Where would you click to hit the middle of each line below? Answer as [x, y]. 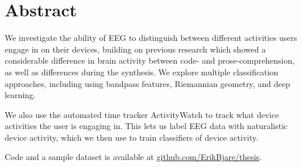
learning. [20, 95]
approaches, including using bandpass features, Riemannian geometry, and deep [147, 83]
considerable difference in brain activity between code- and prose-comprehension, [150, 60]
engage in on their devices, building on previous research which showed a [135, 49]
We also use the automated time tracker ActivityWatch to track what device [142, 114]
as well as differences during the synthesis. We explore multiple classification [142, 72]
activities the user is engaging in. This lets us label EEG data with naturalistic [146, 126]
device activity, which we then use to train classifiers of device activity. [132, 137]
